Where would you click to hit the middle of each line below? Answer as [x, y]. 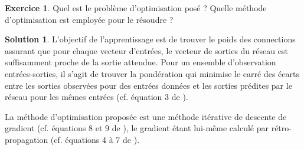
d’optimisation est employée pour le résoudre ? [89, 19]
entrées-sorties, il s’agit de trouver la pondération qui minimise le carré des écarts [152, 73]
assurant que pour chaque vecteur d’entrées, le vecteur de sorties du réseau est [146, 50]
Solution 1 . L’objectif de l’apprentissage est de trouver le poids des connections [150, 39]
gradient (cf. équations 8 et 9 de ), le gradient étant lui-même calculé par [137, 128]
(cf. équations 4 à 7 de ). [95, 139]
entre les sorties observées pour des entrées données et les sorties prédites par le [148, 85]
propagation [27, 139]
